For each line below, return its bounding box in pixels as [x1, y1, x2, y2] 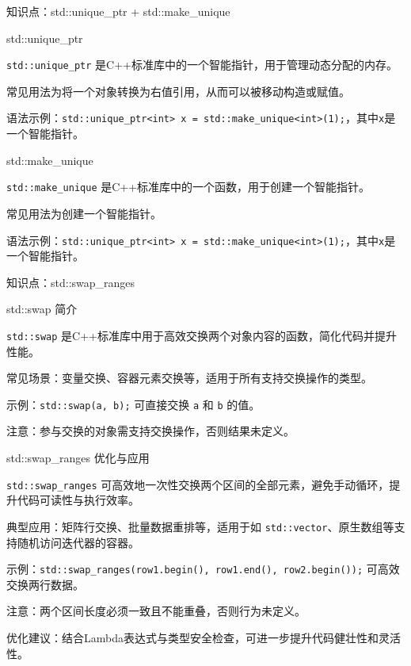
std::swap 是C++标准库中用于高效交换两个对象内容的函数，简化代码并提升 [6, 327, 397, 343]
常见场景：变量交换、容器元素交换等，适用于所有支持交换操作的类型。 [6, 369, 372, 386]
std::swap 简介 [6, 300, 78, 317]
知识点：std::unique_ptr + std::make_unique [6, 3, 230, 19]
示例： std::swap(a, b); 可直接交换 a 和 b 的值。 [6, 396, 261, 412]
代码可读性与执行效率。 [17, 492, 139, 508]
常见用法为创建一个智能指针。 [6, 205, 162, 221]
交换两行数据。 [6, 576, 84, 592]
